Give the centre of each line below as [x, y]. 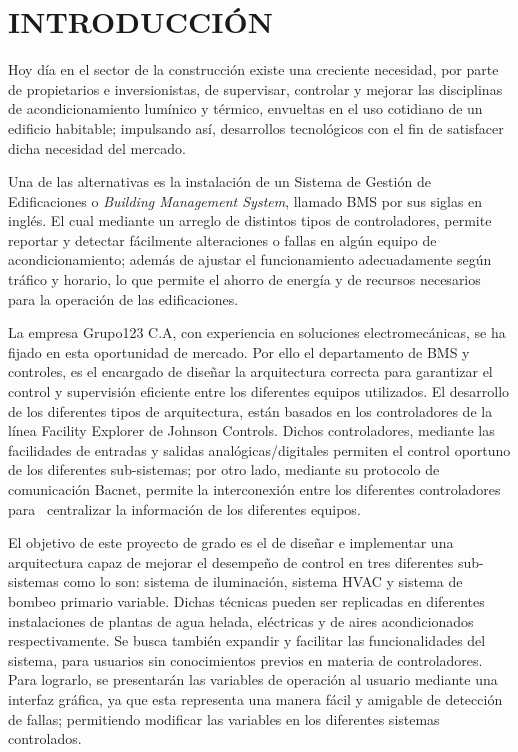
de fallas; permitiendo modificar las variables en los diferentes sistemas [224, 718]
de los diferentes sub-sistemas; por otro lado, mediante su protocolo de [224, 469]
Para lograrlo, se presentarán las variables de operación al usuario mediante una [253, 679]
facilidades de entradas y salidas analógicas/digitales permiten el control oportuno [259, 449]
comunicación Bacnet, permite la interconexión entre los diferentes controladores [254, 489]
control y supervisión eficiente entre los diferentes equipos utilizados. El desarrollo [259, 391]
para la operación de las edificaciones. [123, 298]
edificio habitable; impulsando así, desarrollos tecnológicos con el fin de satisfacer [256, 127]
